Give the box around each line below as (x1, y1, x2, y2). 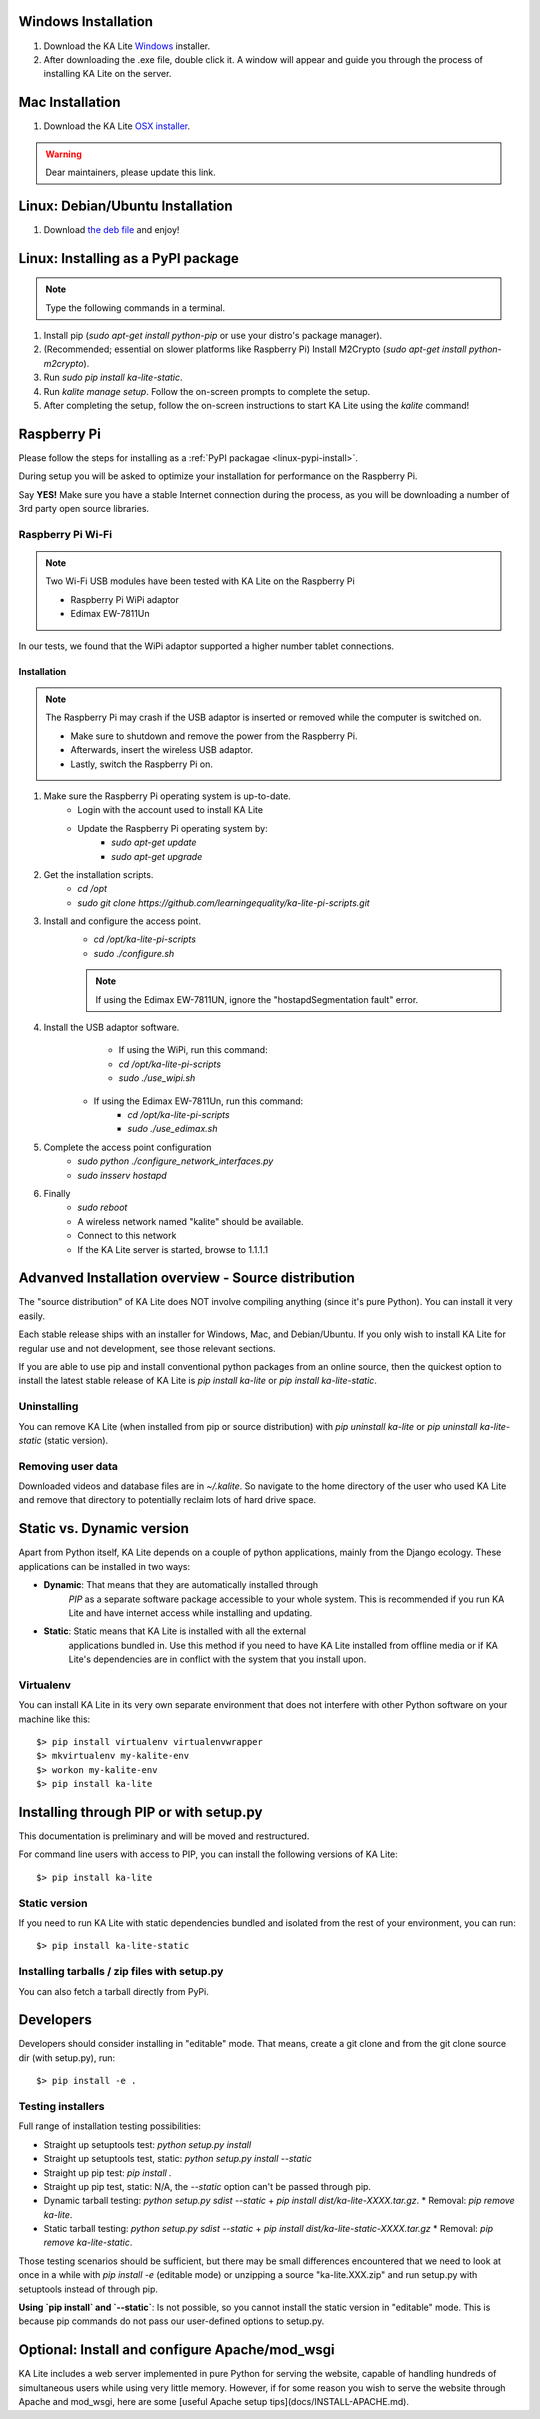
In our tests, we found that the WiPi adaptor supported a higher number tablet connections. (18, 640, 395, 652)
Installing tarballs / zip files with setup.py (18, 1965, 224, 1979)
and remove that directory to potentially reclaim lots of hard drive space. (18, 1494, 317, 1506)
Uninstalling (18, 1400, 79, 1414)
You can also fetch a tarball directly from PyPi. (18, 1985, 209, 1997)
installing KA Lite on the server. (43, 68, 172, 80)
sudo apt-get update (111, 836, 197, 849)
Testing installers (18, 2099, 105, 2113)
